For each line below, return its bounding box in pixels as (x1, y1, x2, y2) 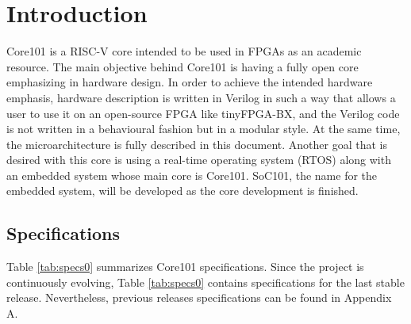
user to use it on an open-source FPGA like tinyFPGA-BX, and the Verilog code (6, 105, 400, 121)
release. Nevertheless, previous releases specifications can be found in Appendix (6, 289, 392, 306)
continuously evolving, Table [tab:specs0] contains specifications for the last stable (6, 273, 405, 290)
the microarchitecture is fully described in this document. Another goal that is (6, 135, 388, 152)
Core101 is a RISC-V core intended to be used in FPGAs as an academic (6, 43, 362, 59)
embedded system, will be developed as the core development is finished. (6, 182, 359, 199)
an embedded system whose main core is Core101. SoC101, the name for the (6, 166, 378, 183)
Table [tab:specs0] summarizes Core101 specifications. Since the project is (6, 258, 364, 275)
